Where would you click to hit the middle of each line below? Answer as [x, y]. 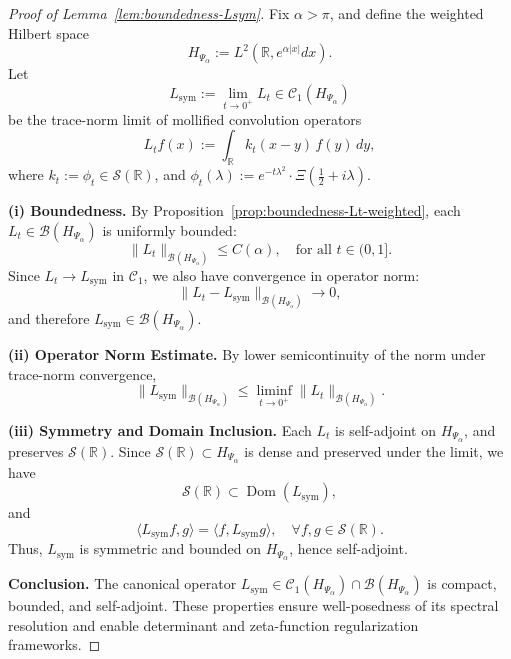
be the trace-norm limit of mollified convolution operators [185, 118]
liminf [274, 391]
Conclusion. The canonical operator [122, 583]
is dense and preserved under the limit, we [374, 450]
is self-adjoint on [385, 429]
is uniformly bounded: [169, 229]
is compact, [462, 583]
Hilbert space [49, 32]
